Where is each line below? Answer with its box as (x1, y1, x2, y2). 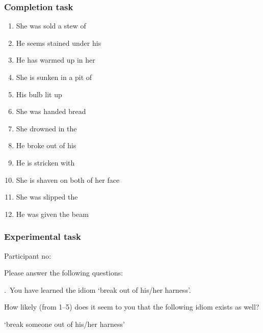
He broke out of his (16, 140, 76, 151)
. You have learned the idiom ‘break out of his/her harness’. (4, 284, 191, 295)
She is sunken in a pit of (16, 72, 92, 82)
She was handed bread (16, 106, 86, 117)
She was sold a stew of (16, 20, 86, 31)
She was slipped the (16, 191, 78, 202)
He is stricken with (16, 157, 75, 168)
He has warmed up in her (16, 54, 95, 65)
